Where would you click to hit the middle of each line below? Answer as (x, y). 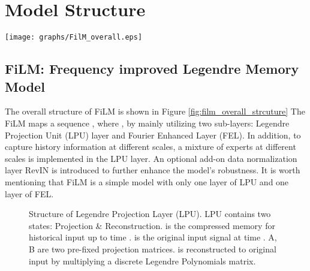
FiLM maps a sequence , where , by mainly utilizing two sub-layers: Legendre (147, 123)
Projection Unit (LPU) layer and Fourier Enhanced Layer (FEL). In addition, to (153, 135)
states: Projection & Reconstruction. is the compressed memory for (152, 225)
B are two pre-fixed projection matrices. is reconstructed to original (153, 249)
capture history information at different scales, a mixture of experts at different (151, 147)
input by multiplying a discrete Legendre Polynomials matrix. (142, 261)
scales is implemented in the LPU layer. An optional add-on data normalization (151, 158)
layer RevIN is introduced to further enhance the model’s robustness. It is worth (153, 170)
